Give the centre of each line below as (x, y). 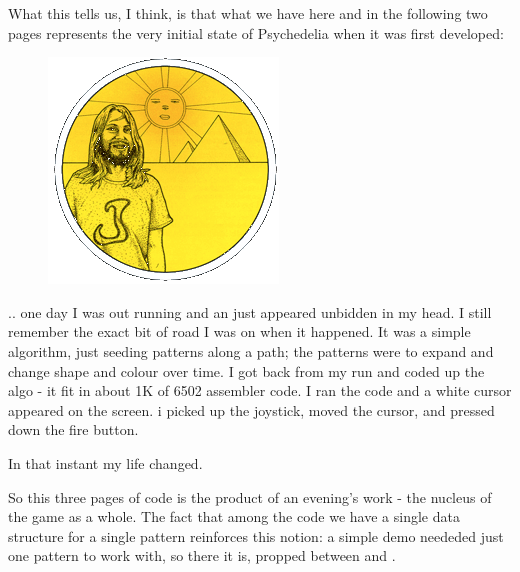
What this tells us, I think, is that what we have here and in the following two (248, 13)
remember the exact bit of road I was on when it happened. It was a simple (239, 331)
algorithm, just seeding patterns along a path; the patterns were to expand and (251, 350)
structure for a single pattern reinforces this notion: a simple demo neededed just (256, 535)
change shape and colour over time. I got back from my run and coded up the (246, 370)
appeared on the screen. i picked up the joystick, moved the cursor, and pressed (251, 409)
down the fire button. (73, 429)
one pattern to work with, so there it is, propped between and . (202, 555)
